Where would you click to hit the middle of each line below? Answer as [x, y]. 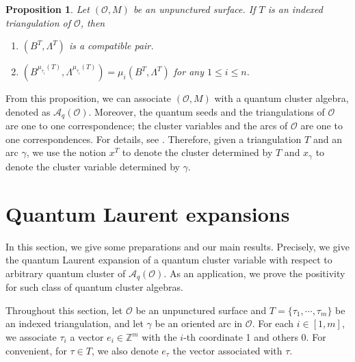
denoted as [28, 111]
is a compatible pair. [111, 46]
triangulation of [38, 22]
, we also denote [125, 350]
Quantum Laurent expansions [148, 213]
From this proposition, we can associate [89, 98]
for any [189, 72]
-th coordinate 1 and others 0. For [255, 337]
